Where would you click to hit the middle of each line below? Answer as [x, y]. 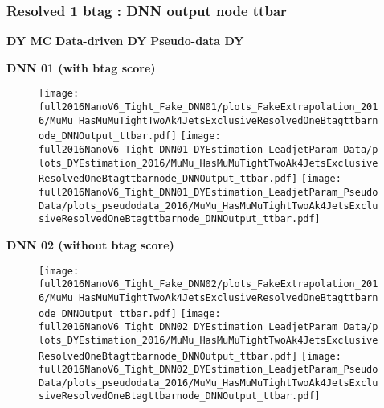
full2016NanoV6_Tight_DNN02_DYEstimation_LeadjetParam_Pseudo [208, 370]
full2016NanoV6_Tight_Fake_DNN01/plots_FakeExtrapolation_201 [208, 107]
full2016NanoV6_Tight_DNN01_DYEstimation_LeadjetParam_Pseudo [208, 192]
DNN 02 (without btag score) [90, 244]
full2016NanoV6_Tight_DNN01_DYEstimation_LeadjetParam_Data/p [208, 150]
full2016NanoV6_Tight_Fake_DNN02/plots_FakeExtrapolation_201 [208, 284]
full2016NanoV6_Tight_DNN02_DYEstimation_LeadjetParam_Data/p [208, 327]
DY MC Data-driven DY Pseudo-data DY [125, 41]
